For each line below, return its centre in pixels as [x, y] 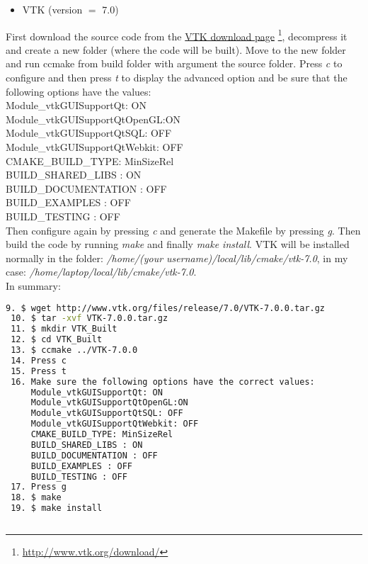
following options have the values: [79, 91]
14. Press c [39, 360]
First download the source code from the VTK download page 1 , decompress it [177, 35]
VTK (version [52, 9]
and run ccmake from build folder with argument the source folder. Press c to [174, 63]
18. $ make [36, 498]
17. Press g [39, 487]
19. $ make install [57, 508]
